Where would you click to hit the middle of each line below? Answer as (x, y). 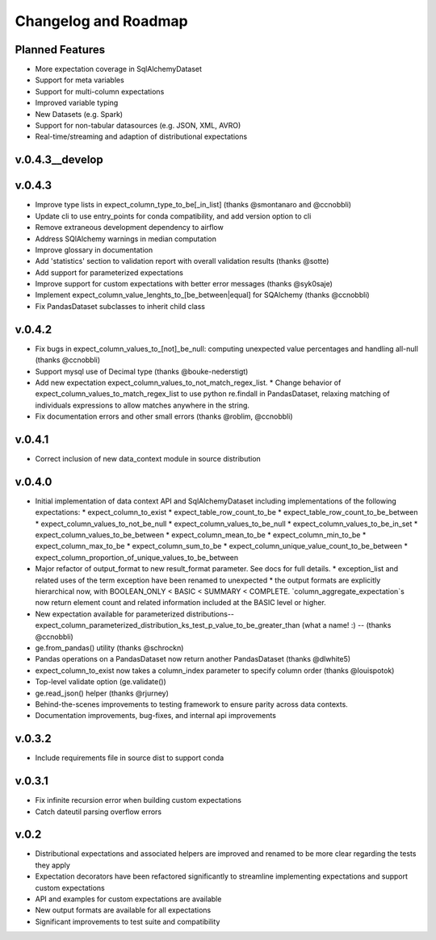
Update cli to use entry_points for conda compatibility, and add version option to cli (173, 216)
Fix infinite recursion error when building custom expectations (138, 800)
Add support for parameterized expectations (109, 272)
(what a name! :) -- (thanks (346, 625)
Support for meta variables (80, 80)
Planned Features (60, 50)
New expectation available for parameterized (110, 614)
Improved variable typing (77, 103)
